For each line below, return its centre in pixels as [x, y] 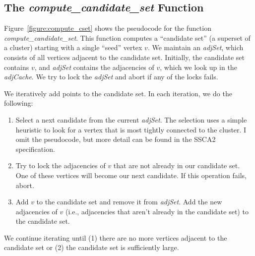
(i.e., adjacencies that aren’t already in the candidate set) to [157, 211]
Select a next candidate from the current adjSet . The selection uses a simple [131, 119]
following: [19, 103]
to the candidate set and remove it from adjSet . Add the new [129, 202]
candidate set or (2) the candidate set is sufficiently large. [92, 247]
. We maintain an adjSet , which [195, 47]
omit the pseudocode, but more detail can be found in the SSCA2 [116, 139]
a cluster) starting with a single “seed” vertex [73, 47]
